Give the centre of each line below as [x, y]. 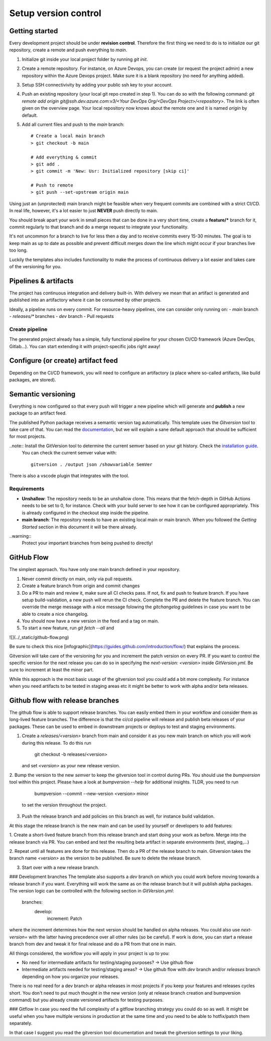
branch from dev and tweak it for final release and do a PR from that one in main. [93, 944]
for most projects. [28, 436]
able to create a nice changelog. [55, 614]
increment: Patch [64, 919]
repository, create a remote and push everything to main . [68, 50]
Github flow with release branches [64, 700]
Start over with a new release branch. [61, 867]
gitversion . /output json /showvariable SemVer [92, 464]
